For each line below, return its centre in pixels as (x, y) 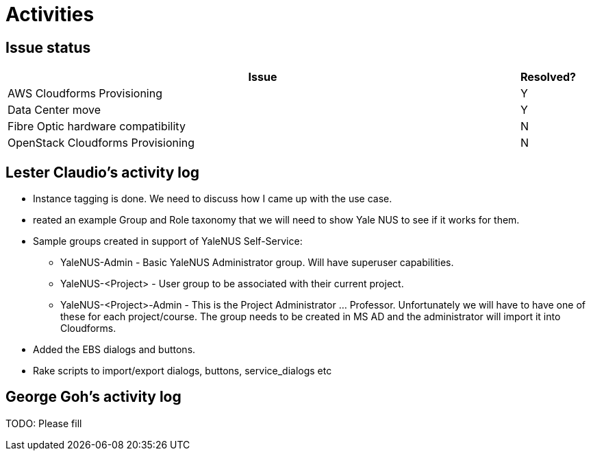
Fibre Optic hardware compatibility (97, 127)
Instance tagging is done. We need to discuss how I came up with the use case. (213, 199)
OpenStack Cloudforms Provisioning (101, 143)
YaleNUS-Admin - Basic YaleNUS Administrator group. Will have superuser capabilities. (257, 263)
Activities (50, 14)
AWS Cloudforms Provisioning (85, 94)
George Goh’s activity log (93, 397)
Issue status (48, 47)
